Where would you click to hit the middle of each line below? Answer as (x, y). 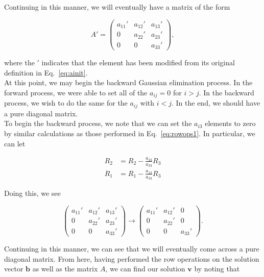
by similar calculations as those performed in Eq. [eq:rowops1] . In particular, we (130, 133)
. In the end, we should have (216, 103)
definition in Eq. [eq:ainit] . (46, 72)
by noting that (217, 269)
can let (15, 143)
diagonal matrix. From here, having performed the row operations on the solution (132, 258)
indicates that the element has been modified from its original (138, 62)
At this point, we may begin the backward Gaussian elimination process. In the (128, 82)
